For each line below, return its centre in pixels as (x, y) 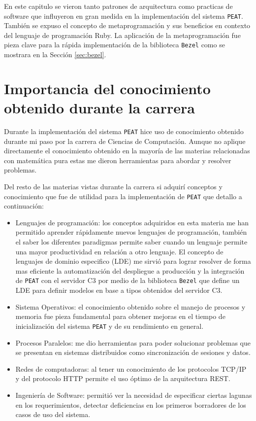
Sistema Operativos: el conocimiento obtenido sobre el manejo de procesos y (130, 306)
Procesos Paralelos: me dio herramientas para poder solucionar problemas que (133, 342)
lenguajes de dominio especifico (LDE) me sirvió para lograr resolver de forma (133, 261)
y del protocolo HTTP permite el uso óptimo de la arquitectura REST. (123, 378)
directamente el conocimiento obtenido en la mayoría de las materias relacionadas (127, 151)
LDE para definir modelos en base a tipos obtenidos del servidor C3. (119, 290)
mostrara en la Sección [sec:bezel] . (55, 54)
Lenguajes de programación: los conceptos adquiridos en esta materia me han (132, 222)
